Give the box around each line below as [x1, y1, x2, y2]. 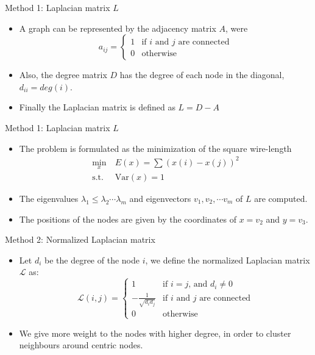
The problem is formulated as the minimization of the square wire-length [19, 142, 292, 154]
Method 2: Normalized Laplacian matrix [5, 233, 155, 246]
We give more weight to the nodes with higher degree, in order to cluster [19, 326, 291, 339]
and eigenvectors [129, 192, 191, 204]
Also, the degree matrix [19, 68, 107, 81]
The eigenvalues [19, 192, 79, 204]
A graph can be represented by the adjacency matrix [19, 21, 216, 34]
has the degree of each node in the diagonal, [119, 68, 285, 81]
